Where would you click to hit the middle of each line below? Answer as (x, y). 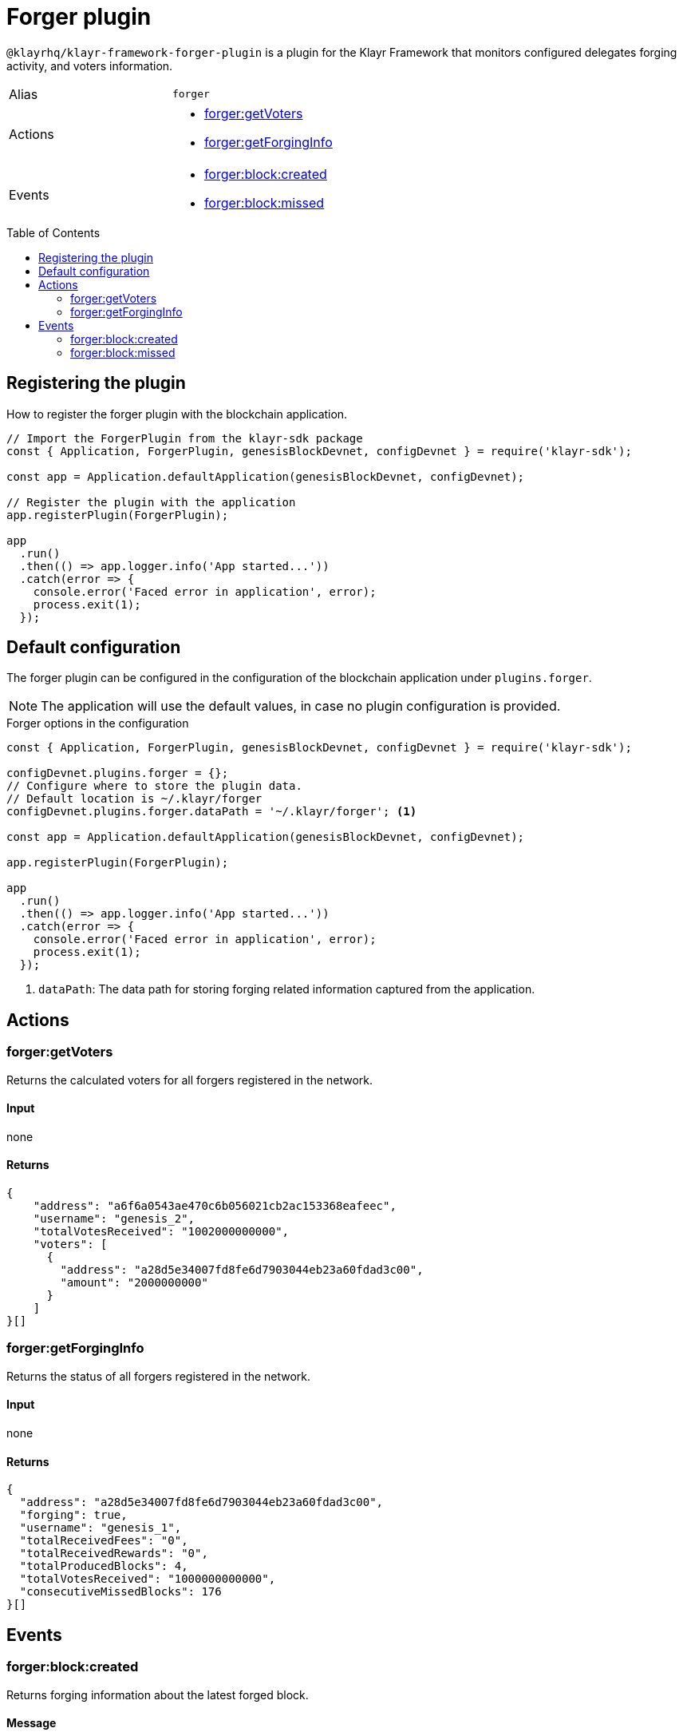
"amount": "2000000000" (134, 1283)
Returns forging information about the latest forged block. (158, 1694)
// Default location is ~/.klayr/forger (134, 799)
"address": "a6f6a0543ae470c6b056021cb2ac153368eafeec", (215, 1206)
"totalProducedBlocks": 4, (104, 1566)
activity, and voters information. (90, 65)
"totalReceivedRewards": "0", (114, 1554)
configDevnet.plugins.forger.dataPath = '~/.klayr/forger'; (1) (212, 812)
